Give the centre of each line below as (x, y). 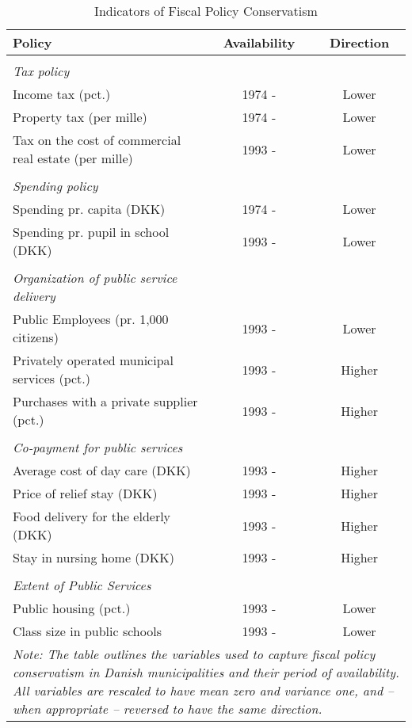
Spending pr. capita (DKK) (89, 209)
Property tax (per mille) (80, 117)
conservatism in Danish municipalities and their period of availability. (206, 672)
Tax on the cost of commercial (97, 140)
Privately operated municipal (93, 360)
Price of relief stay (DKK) (85, 493)
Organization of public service (95, 278)
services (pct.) (51, 378)
